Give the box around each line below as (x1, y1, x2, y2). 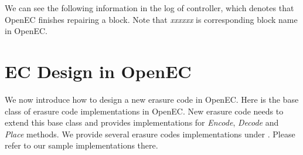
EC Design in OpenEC (5, 59, 192, 83)
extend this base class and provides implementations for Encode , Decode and (5, 116, 279, 129)
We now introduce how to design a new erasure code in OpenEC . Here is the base (5, 93, 299, 105)
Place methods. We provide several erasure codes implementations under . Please (5, 127, 295, 140)
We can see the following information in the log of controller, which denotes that (5, 2, 294, 14)
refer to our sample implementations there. (5, 139, 158, 151)
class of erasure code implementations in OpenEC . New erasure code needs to (5, 105, 284, 117)
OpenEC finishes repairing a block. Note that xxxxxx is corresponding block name (5, 13, 298, 25)
